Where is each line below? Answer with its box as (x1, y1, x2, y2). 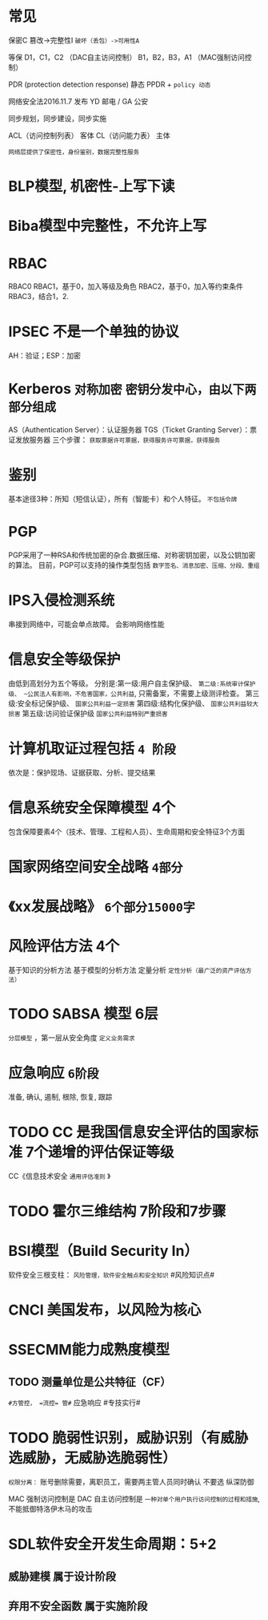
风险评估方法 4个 (8, 938, 120, 955)
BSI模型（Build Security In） (8, 1242, 198, 1260)
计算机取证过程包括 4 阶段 (8, 739, 176, 758)
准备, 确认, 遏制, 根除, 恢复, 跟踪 (8, 1091, 113, 1101)
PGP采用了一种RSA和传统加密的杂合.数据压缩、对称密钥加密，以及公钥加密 (8, 550, 256, 560)
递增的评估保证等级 (47, 1144, 174, 1161)
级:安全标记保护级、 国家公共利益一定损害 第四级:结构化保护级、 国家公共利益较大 (8, 699, 258, 708)
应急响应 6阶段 (8, 1064, 99, 1083)
